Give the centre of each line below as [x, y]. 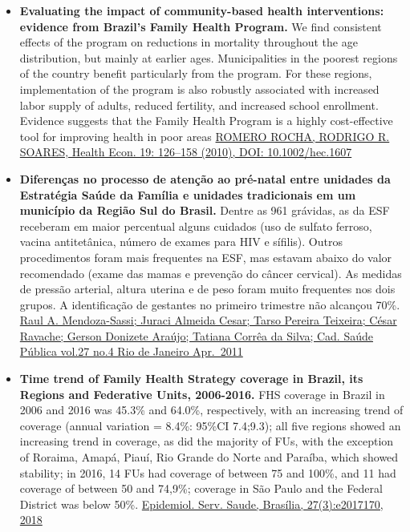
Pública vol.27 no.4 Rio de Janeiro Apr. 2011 [131, 351]
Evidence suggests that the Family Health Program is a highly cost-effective [206, 121]
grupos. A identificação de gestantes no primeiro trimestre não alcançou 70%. [210, 304]
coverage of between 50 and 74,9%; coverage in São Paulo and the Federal [201, 488]
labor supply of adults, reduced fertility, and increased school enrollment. [199, 105]
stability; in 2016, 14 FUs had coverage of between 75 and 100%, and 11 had [208, 472]
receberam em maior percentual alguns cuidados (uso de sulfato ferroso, [196, 226]
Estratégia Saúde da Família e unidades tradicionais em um [188, 194]
